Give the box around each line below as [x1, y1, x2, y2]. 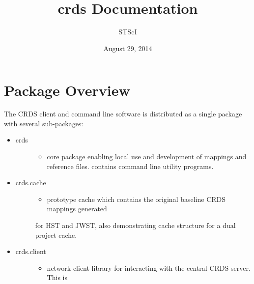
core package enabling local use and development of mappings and [47, 151, 247, 162]
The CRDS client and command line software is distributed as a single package [4, 109, 242, 119]
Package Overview [4, 80, 130, 100]
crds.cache [15, 177, 46, 188]
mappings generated [47, 203, 107, 214]
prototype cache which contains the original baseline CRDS [47, 194, 226, 204]
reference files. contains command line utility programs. [47, 161, 214, 171]
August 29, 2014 [103, 43, 152, 53]
